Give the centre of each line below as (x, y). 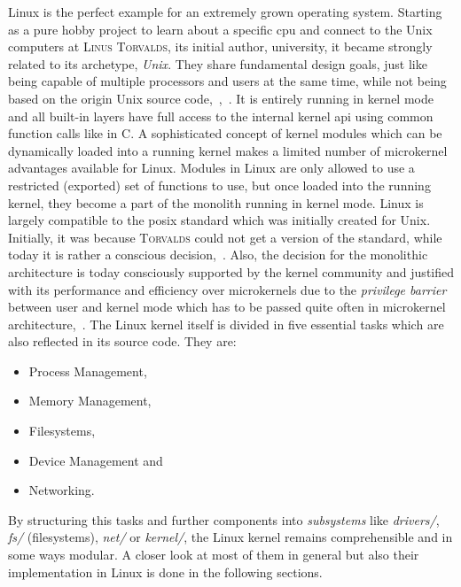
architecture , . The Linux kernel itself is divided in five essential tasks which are (226, 324)
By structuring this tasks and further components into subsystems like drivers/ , (224, 519)
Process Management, (88, 371)
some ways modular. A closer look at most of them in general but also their (214, 555)
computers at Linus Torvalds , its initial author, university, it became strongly (220, 46)
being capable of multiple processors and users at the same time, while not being (227, 81)
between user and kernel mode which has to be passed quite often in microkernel (227, 307)
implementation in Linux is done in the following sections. (165, 572)
